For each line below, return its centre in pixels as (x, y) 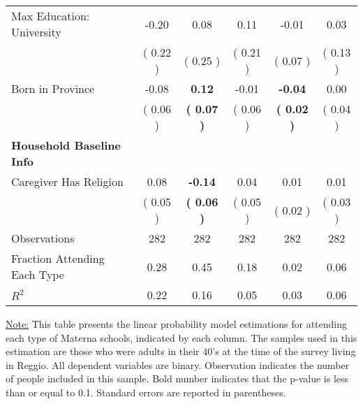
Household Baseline (66, 145)
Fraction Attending (58, 258)
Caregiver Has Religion (67, 181)
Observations (43, 238)
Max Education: (51, 16)
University (36, 32)
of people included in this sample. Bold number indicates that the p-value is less (177, 378)
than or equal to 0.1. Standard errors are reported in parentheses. (146, 392)
